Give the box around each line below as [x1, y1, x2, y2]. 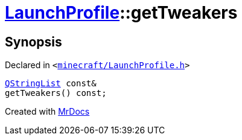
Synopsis [5, 34, 62, 49]
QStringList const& [5, 78, 97, 89]
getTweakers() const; [5, 88, 107, 98]
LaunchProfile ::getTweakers [5, 2, 238, 23]
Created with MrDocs [5, 106, 90, 117]
